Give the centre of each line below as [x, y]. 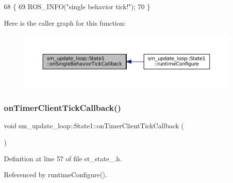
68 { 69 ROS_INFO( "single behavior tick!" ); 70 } [77, 6]
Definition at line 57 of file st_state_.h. [63, 158]
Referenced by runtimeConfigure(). [56, 175]
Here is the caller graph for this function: [65, 23]
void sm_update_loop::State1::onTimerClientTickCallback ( [94, 126]
